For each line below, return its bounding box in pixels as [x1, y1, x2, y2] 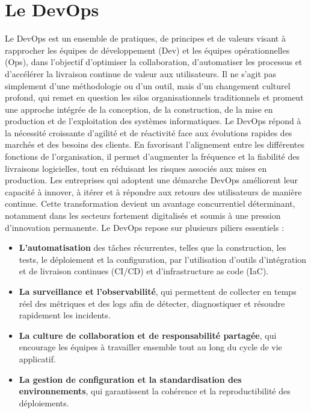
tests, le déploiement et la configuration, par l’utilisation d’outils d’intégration [19, 253, 307, 265]
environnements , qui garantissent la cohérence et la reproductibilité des [19, 385, 291, 397]
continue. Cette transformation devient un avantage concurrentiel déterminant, [5, 197, 295, 210]
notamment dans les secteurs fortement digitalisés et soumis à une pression [5, 209, 281, 222]
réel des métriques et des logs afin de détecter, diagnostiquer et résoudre [19, 297, 285, 309]
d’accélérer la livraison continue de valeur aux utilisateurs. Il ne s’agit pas [5, 67, 276, 80]
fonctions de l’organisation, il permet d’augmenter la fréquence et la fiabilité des [5, 150, 300, 163]
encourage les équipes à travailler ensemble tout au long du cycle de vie [19, 341, 282, 353]
